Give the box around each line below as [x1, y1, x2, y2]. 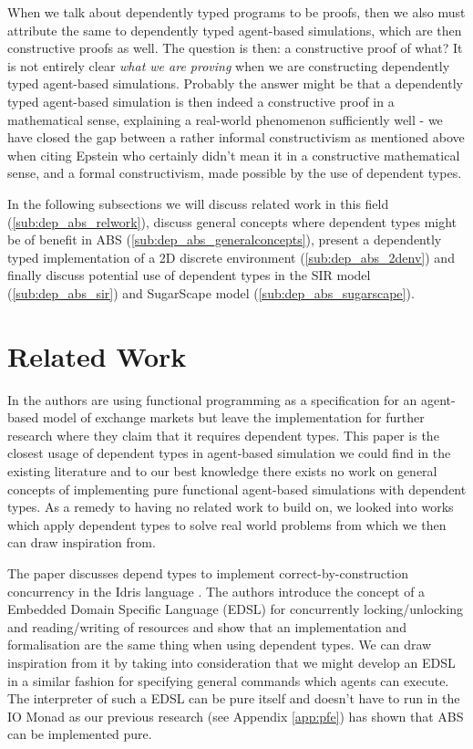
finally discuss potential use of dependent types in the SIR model [7, 265, 371, 285]
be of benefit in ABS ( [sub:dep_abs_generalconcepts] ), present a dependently [7, 230, 442, 249]
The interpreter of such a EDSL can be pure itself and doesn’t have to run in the [7, 689, 460, 708]
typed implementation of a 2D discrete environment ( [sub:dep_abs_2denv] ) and [7, 247, 455, 266]
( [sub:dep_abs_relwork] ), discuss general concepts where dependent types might [7, 212, 458, 231]
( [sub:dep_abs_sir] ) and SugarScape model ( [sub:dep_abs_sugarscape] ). [7, 283, 415, 302]
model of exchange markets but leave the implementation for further [42, 408, 425, 427]
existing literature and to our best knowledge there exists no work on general [7, 462, 437, 480]
